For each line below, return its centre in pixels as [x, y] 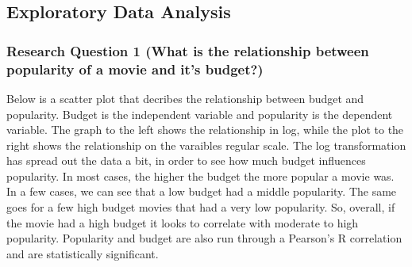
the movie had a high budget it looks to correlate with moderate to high [183, 222]
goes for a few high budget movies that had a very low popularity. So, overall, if [201, 207]
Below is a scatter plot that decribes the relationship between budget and [185, 98]
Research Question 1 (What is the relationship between [188, 50]
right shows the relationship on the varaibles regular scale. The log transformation [206, 145]
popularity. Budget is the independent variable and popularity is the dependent [200, 114]
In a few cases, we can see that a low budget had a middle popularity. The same [202, 191]
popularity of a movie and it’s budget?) [135, 69]
